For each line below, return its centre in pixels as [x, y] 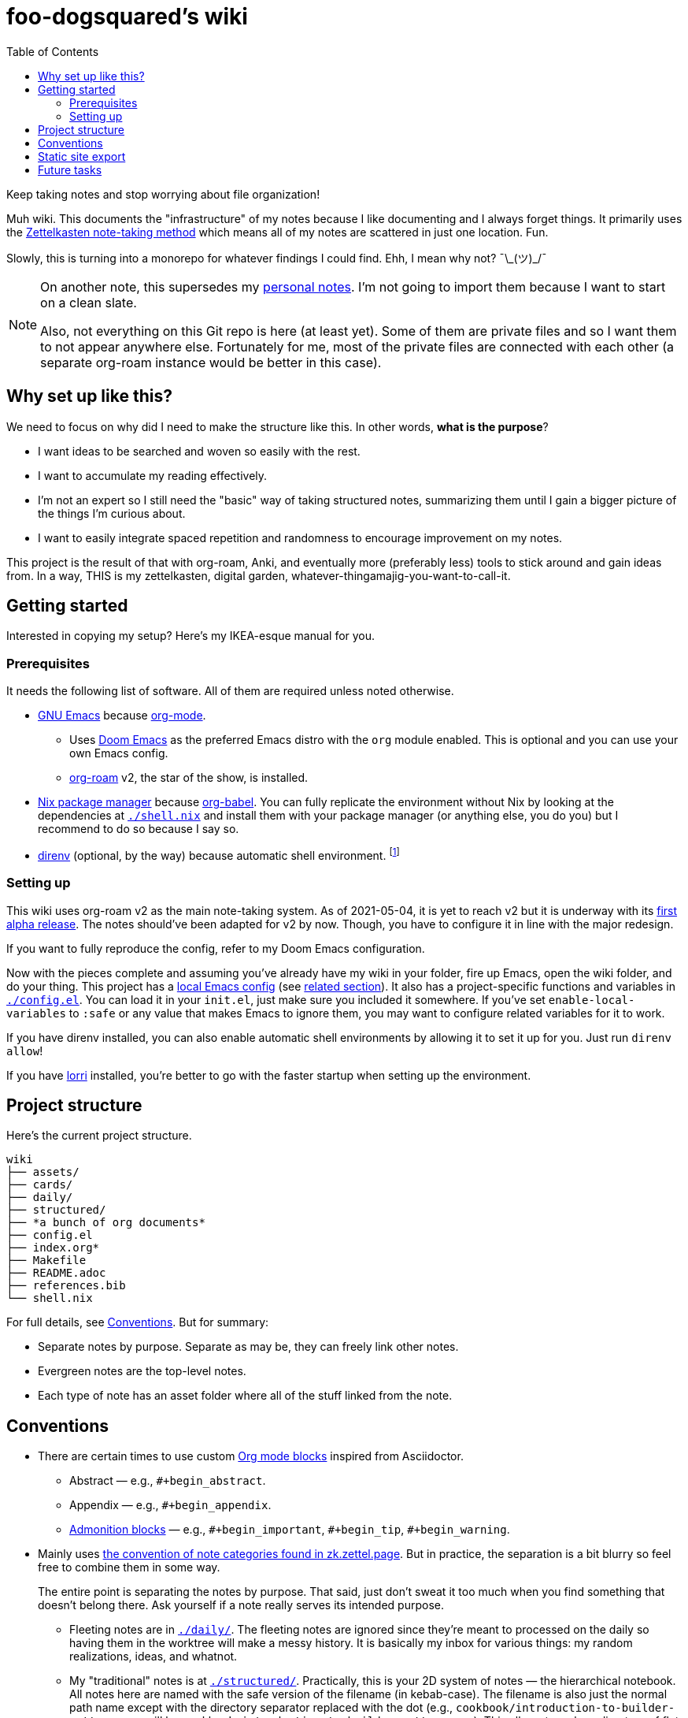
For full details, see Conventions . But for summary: [138, 1322]
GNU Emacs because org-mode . [122, 716]
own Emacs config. [119, 753]
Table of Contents [53, 51]
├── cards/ [40, 1185]
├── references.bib [66, 1286]
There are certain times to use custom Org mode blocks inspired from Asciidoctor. [251, 1456]
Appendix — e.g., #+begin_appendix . [170, 1505]
